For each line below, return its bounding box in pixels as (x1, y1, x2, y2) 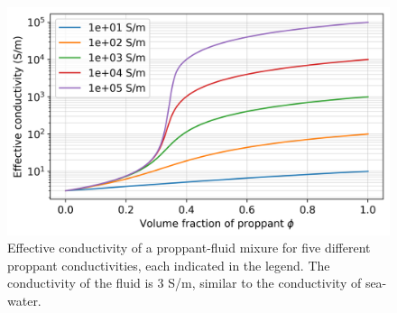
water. (7, 290, 42, 309)
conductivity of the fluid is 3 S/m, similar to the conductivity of (7, 273, 362, 292)
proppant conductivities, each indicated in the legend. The (7, 255, 330, 274)
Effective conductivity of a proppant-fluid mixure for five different (7, 238, 371, 257)
